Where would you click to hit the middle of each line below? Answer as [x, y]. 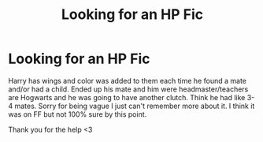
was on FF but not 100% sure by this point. [78, 114]
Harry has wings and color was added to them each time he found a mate [127, 80]
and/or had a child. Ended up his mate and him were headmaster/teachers [128, 89]
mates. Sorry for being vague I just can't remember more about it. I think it [135, 106]
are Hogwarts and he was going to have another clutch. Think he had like [127, 97]
